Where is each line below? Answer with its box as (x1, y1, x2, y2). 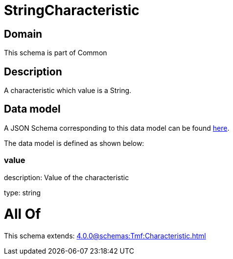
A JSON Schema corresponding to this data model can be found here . (4, 123, 230, 132)
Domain (4, 27, 43, 40)
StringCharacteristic (4, 2, 140, 19)
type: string (4, 188, 41, 197)
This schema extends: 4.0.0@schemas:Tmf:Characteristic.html (4, 232, 206, 240)
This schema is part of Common (4, 48, 107, 57)
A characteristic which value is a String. (4, 86, 132, 95)
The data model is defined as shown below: (4, 139, 144, 147)
